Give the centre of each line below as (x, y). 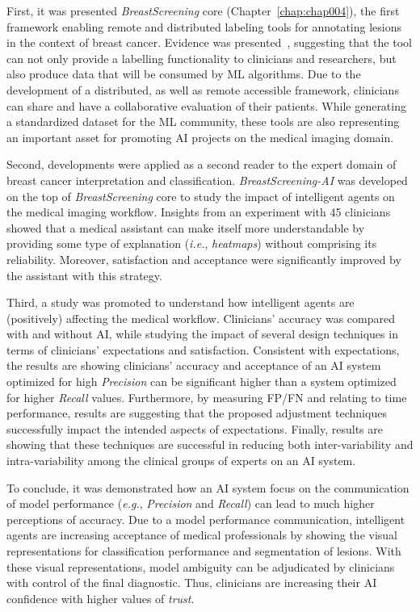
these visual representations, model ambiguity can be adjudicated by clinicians (201, 566)
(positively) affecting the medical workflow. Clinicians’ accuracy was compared (201, 318)
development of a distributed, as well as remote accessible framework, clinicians (203, 89)
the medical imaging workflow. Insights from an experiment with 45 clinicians (199, 212)
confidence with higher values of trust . (101, 598)
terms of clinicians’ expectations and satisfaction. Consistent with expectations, (203, 349)
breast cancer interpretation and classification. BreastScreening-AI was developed (207, 180)
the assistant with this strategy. (84, 275)
